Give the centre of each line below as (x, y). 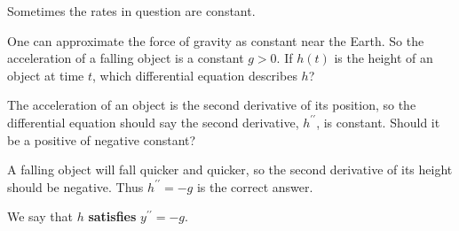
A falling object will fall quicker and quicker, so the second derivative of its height (230, 169)
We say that (40, 216)
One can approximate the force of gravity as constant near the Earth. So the (216, 40)
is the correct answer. (255, 186)
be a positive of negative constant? (102, 139)
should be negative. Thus (75, 186)
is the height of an (384, 58)
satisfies (112, 216)
